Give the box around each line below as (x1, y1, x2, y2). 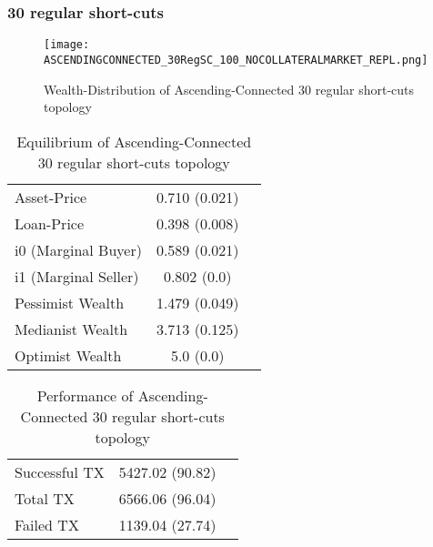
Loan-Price (15, 212, 85, 234)
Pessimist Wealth (15, 291, 125, 313)
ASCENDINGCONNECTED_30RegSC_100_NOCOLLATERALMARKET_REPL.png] (44, 53, 428, 66)
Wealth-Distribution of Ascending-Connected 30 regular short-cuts (44, 79, 415, 98)
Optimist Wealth (15, 344, 122, 366)
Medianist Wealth (15, 318, 128, 339)
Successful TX (15, 461, 105, 482)
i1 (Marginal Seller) (15, 265, 139, 287)
